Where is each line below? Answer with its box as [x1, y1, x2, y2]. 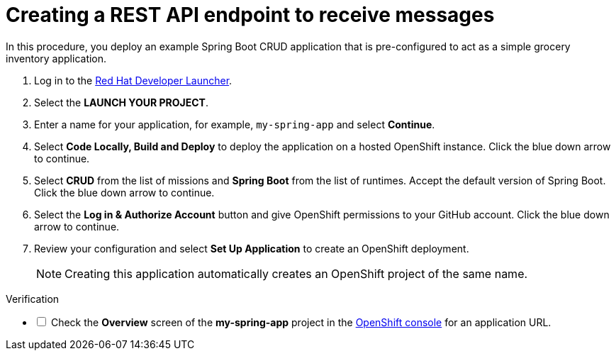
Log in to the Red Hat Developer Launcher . [34, 74, 233, 87]
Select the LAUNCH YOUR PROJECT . [34, 96, 208, 109]
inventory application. [6, 52, 107, 65]
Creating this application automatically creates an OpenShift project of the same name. [65, 266, 528, 281]
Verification [6, 292, 60, 305]
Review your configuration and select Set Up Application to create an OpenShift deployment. [34, 242, 469, 255]
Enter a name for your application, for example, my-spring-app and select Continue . [34, 118, 435, 130]
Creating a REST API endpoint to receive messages [6, 3, 495, 27]
